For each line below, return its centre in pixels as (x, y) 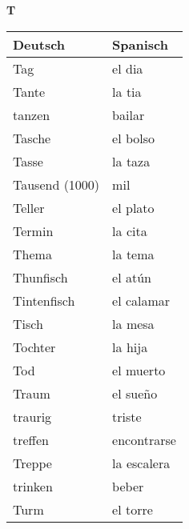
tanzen (32, 114)
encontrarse (144, 439)
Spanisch (140, 44)
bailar (129, 114)
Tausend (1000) (56, 184)
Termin (33, 230)
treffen (31, 439)
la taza (131, 161)
